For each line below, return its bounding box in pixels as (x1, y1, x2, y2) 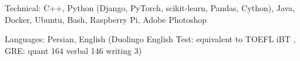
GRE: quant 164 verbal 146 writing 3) (5, 44, 142, 56)
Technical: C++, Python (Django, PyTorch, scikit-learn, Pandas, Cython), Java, (5, 2, 295, 13)
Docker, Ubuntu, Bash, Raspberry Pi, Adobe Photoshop (5, 13, 207, 25)
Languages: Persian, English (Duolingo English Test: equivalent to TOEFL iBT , (5, 33, 296, 45)
